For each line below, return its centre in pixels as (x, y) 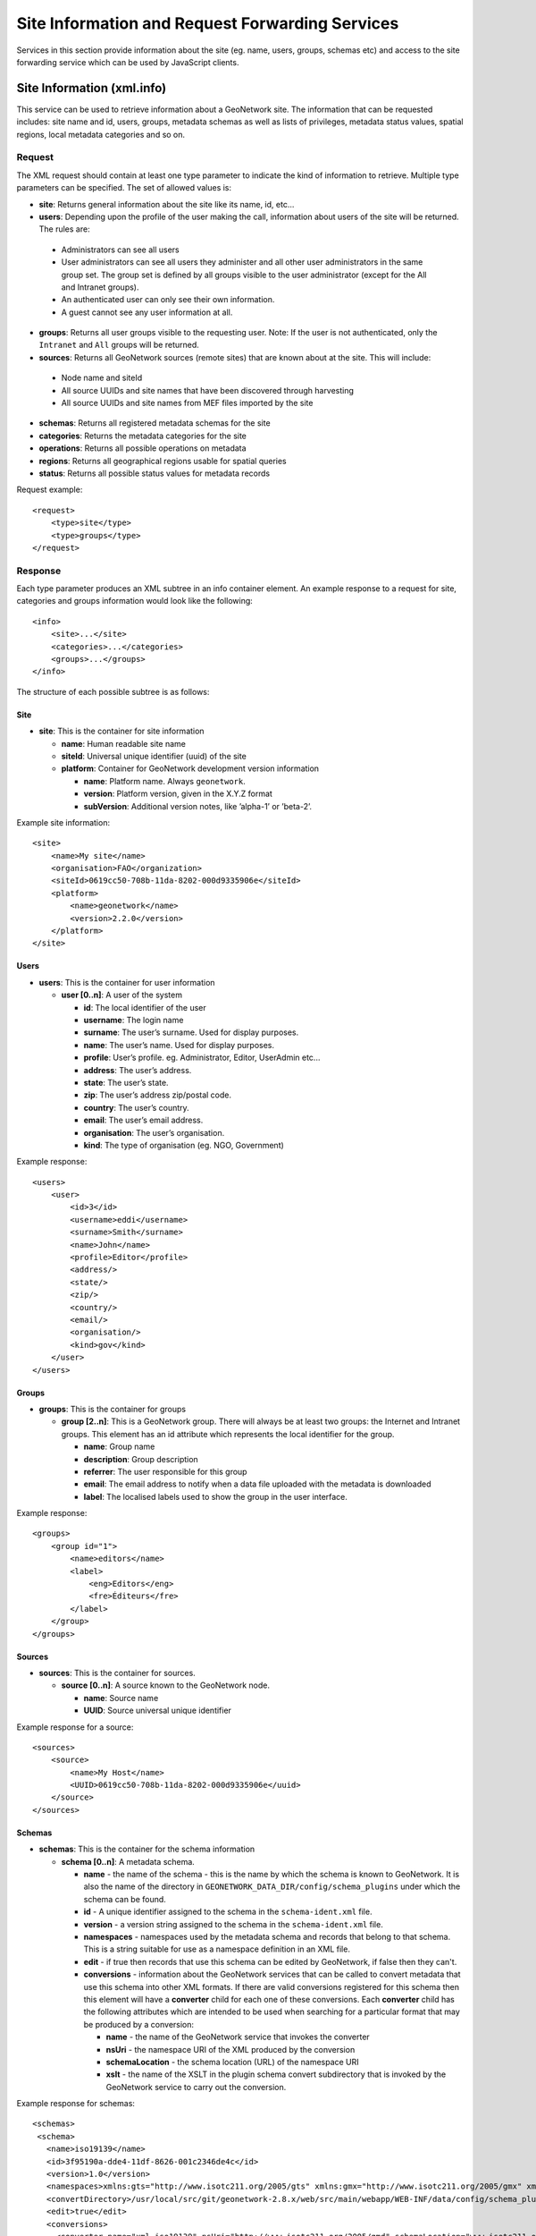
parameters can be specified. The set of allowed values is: (124, 188)
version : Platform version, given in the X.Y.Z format (178, 794)
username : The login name (134, 1020)
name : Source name (121, 1698)
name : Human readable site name (124, 743)
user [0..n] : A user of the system (122, 995)
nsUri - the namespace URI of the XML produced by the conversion (230, 2049)
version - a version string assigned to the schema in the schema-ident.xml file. (233, 1924)
